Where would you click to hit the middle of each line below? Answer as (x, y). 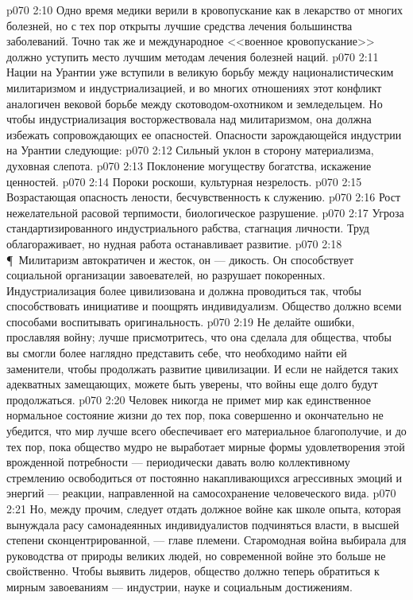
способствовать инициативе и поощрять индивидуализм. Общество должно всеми (204, 306)
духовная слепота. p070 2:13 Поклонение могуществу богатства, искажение (189, 165)
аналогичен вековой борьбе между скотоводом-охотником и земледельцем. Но (195, 103)
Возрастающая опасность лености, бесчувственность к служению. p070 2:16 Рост (203, 197)
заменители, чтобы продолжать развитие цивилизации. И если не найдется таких (203, 368)
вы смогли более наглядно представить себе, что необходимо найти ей (177, 353)
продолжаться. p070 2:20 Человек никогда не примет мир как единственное (189, 399)
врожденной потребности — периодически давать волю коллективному (178, 462)
